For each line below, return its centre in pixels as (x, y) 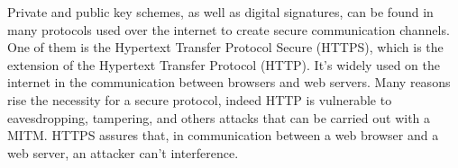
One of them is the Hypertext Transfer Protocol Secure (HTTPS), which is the (225, 47)
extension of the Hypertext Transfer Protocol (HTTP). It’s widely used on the (224, 64)
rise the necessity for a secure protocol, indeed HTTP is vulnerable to (200, 99)
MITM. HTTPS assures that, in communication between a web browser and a (223, 135)
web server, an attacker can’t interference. (123, 152)
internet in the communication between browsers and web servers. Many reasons (229, 82)
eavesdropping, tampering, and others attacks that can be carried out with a (219, 117)
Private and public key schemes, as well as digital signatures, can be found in (220, 12)
